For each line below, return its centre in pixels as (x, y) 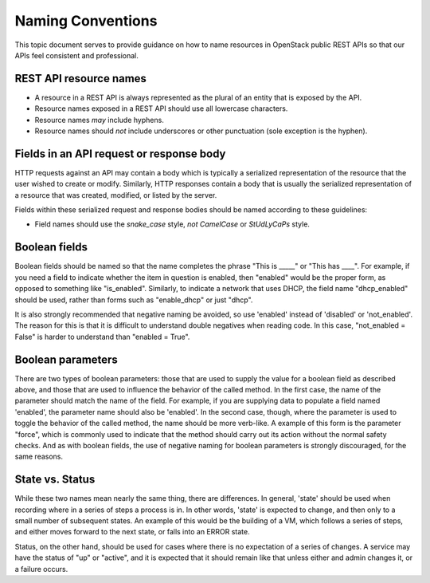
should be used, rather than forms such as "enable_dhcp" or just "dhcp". (134, 300)
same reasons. (39, 457)
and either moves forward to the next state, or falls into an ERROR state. (132, 532)
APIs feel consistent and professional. (77, 55)
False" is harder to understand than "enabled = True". (102, 337)
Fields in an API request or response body (120, 154)
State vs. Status (55, 480)
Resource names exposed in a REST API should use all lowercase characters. (161, 108)
